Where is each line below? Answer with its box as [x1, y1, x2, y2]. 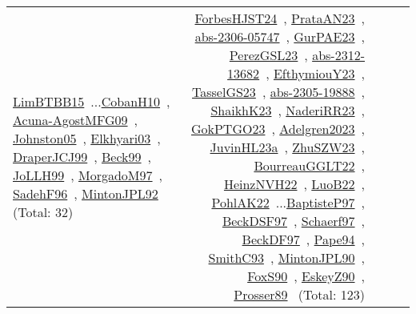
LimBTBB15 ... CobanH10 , [13, 91, 170, 111]
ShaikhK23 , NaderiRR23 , [210, 101, 365, 119]
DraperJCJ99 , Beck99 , [13, 147, 152, 166]
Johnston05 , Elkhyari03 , [13, 128, 161, 147]
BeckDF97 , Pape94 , [242, 230, 365, 248]
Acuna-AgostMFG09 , [13, 110, 138, 129]
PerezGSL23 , [229, 46, 308, 64]
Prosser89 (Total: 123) [234, 285, 365, 304]
